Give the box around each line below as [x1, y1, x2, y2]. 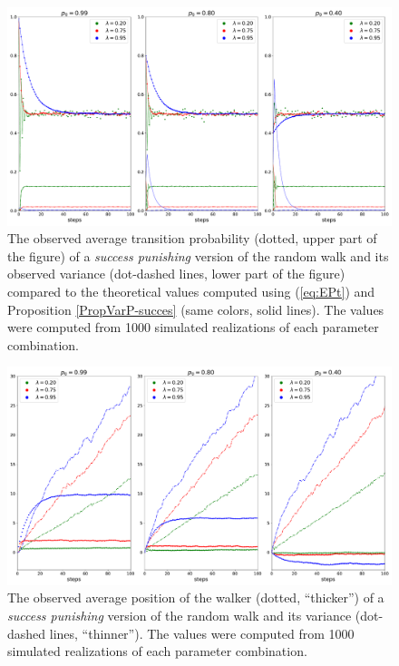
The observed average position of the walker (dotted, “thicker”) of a [7, 588, 384, 607]
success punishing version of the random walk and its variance [7, 606, 352, 625]
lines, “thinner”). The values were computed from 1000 [49, 623, 355, 642]
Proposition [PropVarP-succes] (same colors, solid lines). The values [7, 299, 384, 318]
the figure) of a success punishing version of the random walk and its [7, 246, 389, 265]
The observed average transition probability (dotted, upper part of [7, 229, 377, 248]
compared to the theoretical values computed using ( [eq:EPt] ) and [7, 281, 375, 300]
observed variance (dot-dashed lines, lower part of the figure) [7, 264, 345, 283]
